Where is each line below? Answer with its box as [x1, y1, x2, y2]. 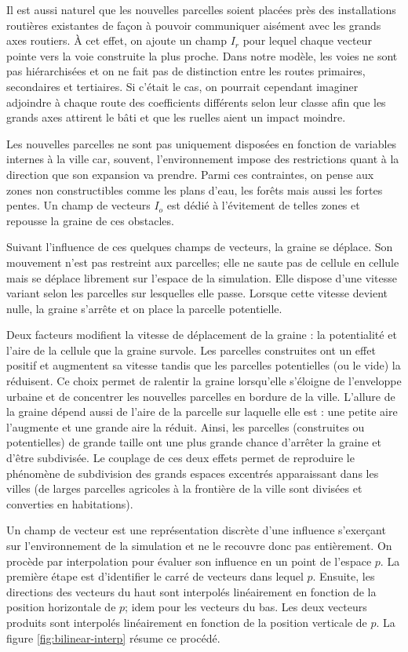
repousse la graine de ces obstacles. [6, 212, 174, 228]
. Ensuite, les [312, 568, 375, 585]
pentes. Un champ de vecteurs [6, 197, 151, 213]
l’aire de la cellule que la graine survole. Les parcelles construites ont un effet [6, 341, 376, 358]
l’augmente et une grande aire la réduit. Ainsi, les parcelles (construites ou [6, 418, 365, 435]
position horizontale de [6, 599, 116, 615]
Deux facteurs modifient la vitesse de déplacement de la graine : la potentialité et [6, 326, 397, 343]
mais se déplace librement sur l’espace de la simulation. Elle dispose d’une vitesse [6, 269, 397, 286]
